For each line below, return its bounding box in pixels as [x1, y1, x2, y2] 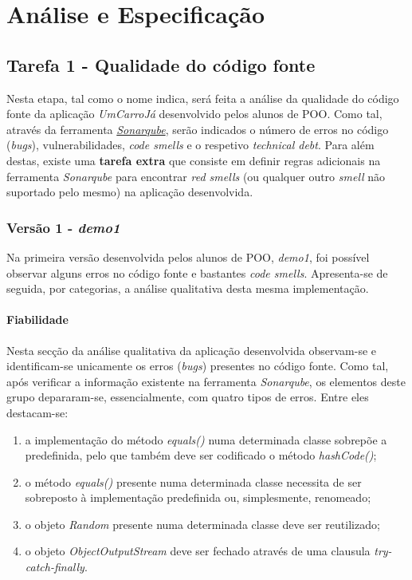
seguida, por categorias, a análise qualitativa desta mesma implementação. [6, 280, 369, 297]
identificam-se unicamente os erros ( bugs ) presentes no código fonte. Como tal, [6, 357, 389, 374]
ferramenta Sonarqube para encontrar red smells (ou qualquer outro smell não [6, 168, 386, 184]
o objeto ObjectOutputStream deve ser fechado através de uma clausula [25, 543, 371, 559]
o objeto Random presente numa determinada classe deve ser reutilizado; [25, 515, 380, 532]
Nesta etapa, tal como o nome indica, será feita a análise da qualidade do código [6, 89, 399, 106]
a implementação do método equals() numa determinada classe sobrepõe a [25, 431, 387, 448]
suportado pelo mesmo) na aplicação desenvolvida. [6, 183, 253, 200]
